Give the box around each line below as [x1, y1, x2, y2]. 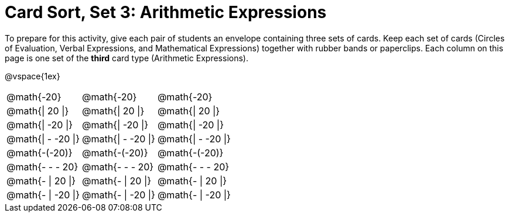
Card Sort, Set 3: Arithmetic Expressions [5, 2, 327, 22]
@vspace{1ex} [5, 71, 60, 81]
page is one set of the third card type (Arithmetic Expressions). [5, 52, 248, 63]
